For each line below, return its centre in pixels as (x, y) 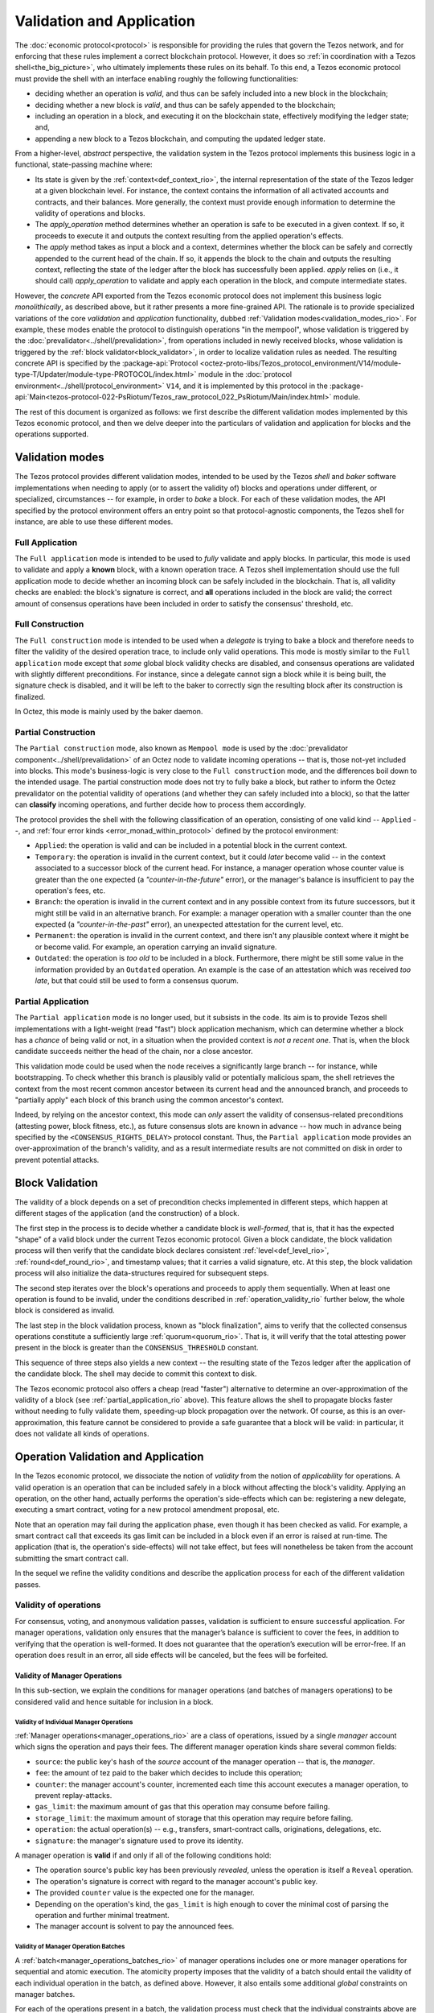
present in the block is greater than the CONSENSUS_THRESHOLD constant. (137, 1348)
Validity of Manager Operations (68, 1676)
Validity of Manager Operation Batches (70, 1947)
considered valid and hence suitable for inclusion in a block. (114, 1701)
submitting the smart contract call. (72, 1558)
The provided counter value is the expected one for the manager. (145, 1893)
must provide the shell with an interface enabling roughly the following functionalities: (157, 79)
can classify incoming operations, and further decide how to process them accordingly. (160, 804)
